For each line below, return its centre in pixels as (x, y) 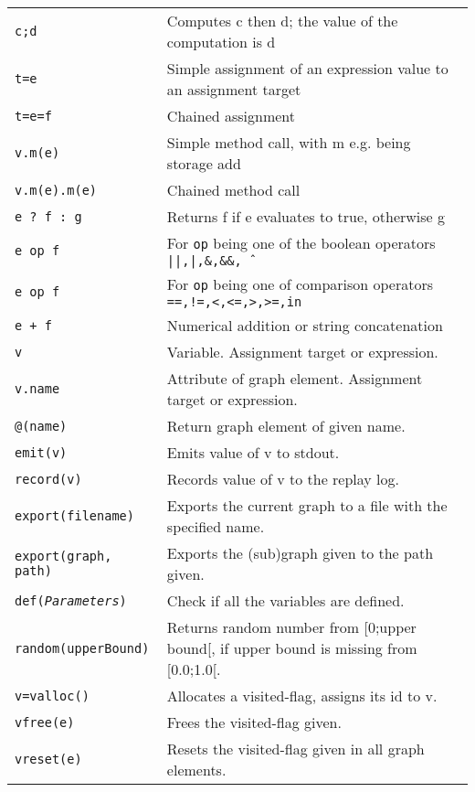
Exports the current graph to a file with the (307, 505)
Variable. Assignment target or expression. (302, 352)
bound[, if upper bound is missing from (292, 648)
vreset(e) (48, 759)
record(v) (48, 479)
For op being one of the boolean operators (301, 243)
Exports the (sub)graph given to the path (300, 553)
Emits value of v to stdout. (253, 452)
